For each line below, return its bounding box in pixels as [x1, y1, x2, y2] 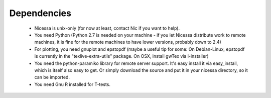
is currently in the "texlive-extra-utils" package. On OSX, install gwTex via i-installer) [34, 53, 209, 59]
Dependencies [9, 8, 71, 19]
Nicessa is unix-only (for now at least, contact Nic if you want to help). [34, 25, 180, 31]
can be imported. [34, 74, 70, 80]
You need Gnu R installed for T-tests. [34, 81, 110, 87]
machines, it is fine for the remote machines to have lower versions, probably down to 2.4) [34, 39, 222, 45]
